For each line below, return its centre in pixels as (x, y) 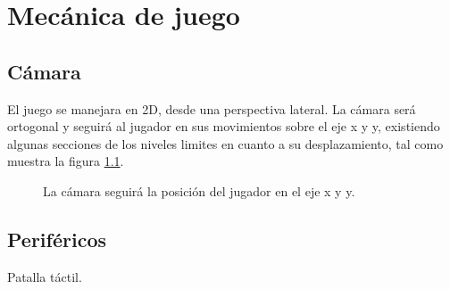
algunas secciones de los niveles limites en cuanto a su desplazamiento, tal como (225, 143)
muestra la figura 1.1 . (66, 161)
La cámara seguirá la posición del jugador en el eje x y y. (199, 190)
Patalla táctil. (45, 276)
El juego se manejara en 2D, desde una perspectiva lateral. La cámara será (212, 108)
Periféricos (57, 239)
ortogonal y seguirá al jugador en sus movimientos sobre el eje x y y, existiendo (224, 126)
